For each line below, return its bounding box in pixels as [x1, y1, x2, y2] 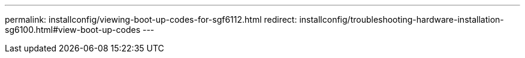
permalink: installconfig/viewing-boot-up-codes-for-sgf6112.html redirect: [5, 14, 297, 25]
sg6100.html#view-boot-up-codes [5, 25, 141, 35]
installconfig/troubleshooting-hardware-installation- [299, 14, 504, 25]
